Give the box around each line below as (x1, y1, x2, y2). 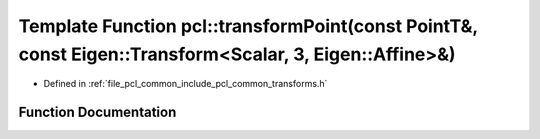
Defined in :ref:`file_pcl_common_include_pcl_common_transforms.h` (43, 78, 328, 90)
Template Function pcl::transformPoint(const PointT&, (18, 15, 479, 37)
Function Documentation (18, 104, 177, 121)
